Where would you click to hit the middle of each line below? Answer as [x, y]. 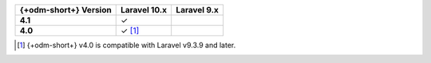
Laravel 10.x [144, 10]
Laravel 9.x [198, 10]
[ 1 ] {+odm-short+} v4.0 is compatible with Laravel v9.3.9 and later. [127, 45]
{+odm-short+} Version [65, 10]
